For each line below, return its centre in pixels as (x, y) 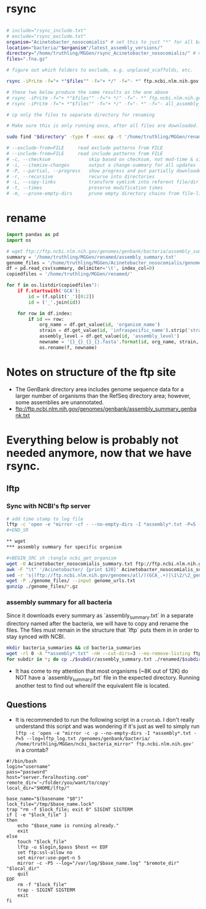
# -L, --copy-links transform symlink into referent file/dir (103, 182)
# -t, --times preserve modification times (85, 188)
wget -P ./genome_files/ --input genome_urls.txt (71, 581)
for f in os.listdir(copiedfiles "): (53, 285)
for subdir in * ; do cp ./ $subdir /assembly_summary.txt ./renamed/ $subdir (104, 659)
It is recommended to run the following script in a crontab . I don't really (105, 719)
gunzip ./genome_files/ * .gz (42, 587)
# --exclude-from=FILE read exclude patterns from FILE (85, 148)
